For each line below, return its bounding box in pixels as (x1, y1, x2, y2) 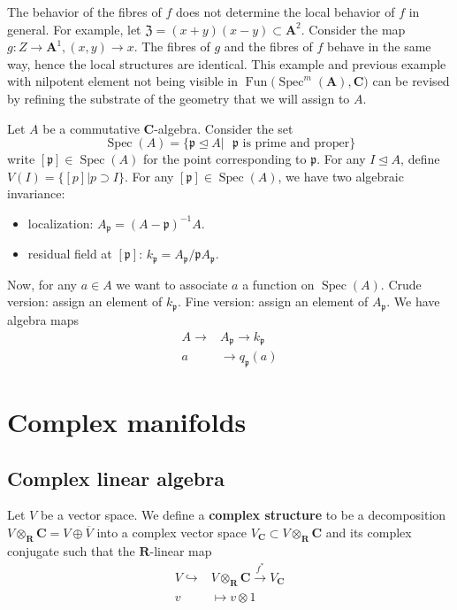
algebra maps (7, 310, 80, 328)
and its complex (325, 522, 412, 541)
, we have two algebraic (278, 166, 404, 185)
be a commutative (42, 119, 140, 137)
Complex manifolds (7, 403, 247, 439)
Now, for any (7, 274, 77, 293)
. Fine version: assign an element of (177, 292, 369, 311)
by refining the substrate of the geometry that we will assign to (7, 89, 350, 107)
